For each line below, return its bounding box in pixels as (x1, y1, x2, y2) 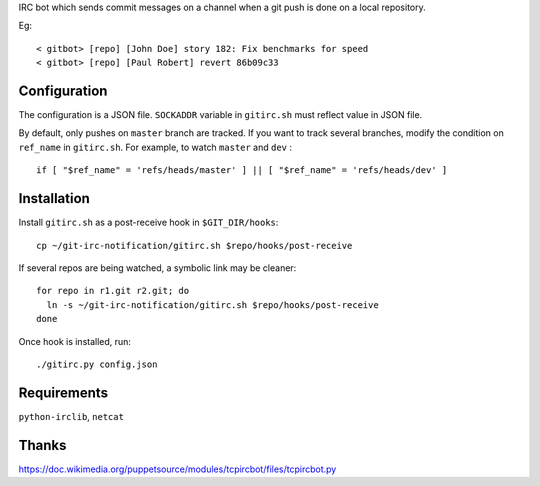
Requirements (18, 384, 109, 401)
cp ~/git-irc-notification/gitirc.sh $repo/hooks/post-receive (36, 240, 353, 251)
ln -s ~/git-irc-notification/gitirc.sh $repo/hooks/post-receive (46, 299, 379, 310)
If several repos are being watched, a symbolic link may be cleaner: (18, 261, 297, 274)
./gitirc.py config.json (36, 358, 158, 370)
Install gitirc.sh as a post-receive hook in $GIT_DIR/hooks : (18, 216, 279, 229)
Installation (18, 190, 90, 207)
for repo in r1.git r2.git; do (36, 285, 190, 297)
